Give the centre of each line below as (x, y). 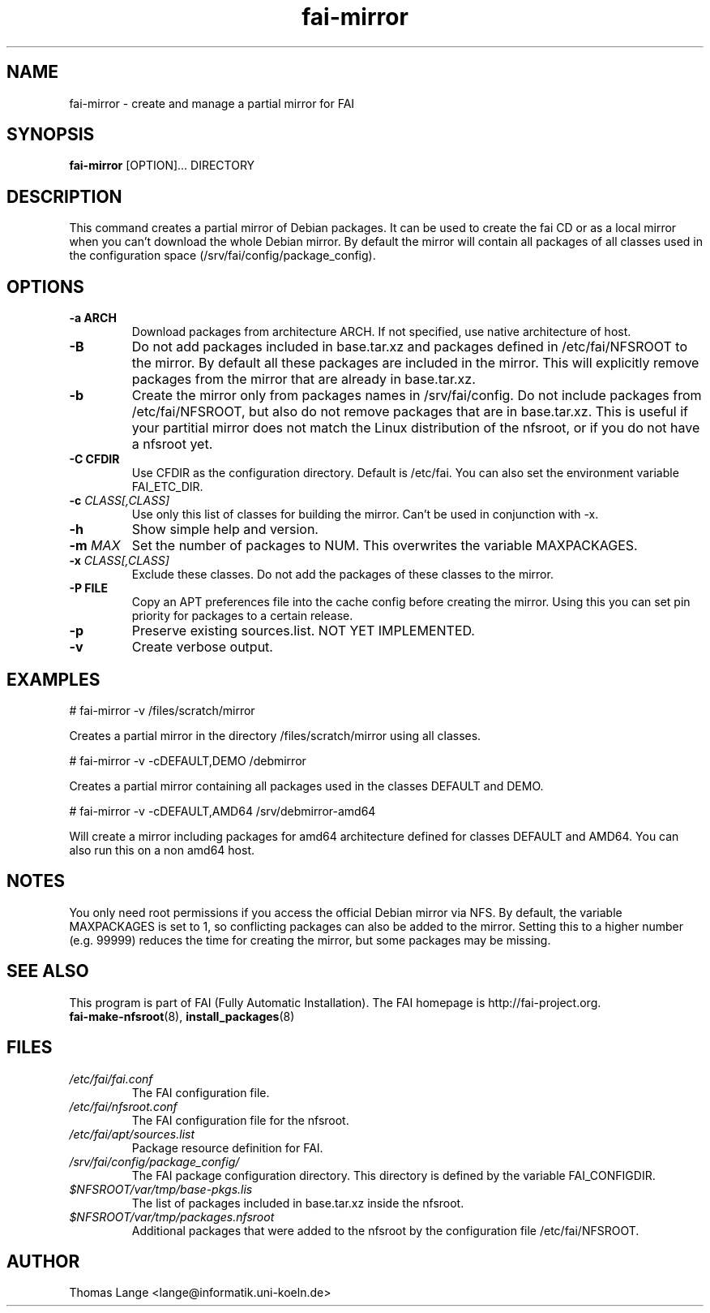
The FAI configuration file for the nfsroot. (240, 1120)
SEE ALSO (48, 971)
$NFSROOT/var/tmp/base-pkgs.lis (161, 1189)
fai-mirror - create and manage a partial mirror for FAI (212, 103)
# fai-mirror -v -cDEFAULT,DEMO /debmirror (188, 760)
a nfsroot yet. (172, 444)
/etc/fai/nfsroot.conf (123, 1106)
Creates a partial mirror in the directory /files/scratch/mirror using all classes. (275, 735)
